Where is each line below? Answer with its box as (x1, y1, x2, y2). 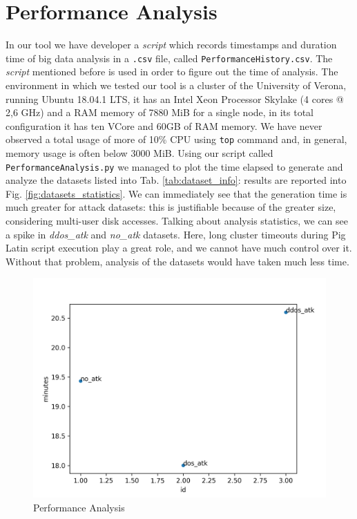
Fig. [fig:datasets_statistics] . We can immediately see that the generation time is (6, 186, 347, 200)
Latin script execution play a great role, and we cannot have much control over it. (6, 240, 352, 255)
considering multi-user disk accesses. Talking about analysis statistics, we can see (6, 214, 348, 228)
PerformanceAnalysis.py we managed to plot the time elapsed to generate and (6, 159, 343, 173)
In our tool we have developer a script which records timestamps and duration (6, 37, 337, 52)
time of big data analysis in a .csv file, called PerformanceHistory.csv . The (6, 50, 333, 65)
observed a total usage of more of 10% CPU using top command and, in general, (6, 132, 347, 147)
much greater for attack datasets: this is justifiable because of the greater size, (6, 200, 336, 214)
